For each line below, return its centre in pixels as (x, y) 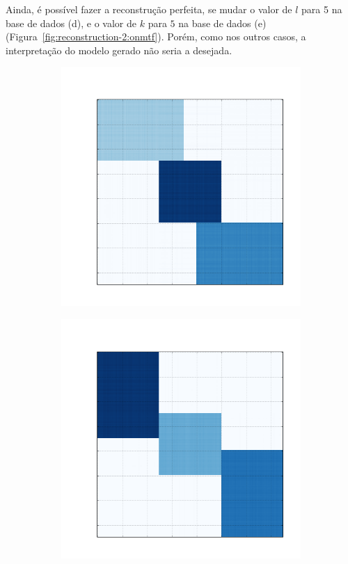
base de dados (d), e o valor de (71, 23)
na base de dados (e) (222, 23)
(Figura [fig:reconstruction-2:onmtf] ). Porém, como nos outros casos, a (156, 37)
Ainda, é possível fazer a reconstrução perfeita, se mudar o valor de (149, 9)
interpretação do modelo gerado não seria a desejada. (119, 50)
